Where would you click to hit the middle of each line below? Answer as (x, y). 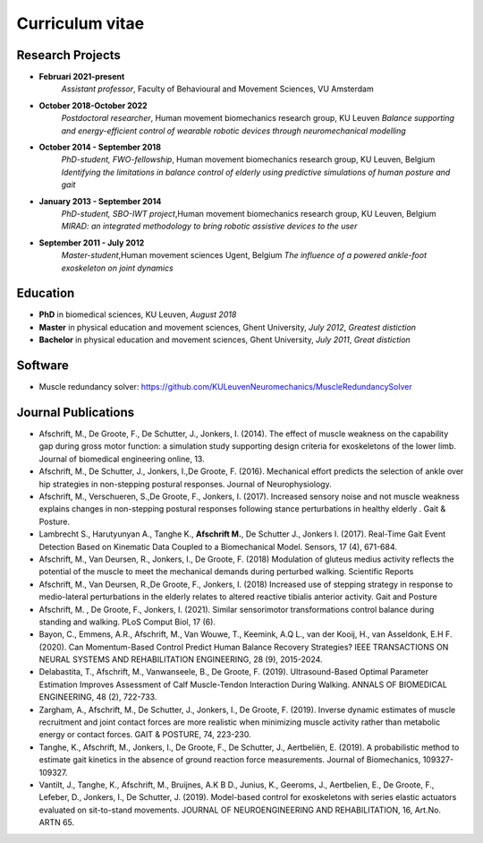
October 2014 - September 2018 (100, 147)
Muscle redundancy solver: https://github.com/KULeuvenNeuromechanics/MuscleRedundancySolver (225, 387)
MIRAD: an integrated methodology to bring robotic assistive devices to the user (209, 226)
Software (42, 366)
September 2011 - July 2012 (92, 243)
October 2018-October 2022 (93, 105)
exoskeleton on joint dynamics (117, 268)
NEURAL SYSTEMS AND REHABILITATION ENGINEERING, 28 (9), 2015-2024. (181, 659)
